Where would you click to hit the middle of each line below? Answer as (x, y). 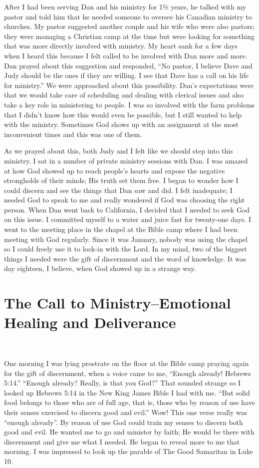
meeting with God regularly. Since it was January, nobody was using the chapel (126, 239)
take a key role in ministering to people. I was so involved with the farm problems (129, 104)
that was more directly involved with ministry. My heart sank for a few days (121, 46)
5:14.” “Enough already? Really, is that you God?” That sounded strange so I (123, 383)
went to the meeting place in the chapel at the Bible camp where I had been (121, 229)
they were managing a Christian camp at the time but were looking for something (129, 36)
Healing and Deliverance (90, 322)
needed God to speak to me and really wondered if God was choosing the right (125, 200)
